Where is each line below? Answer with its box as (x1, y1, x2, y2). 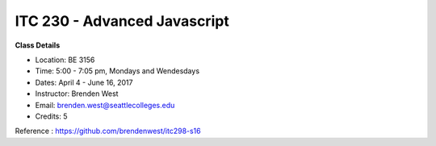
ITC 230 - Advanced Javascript (15, 12, 229, 30)
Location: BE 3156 (35, 55, 95, 65)
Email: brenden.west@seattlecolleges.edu (35, 100, 175, 110)
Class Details (15, 40, 61, 50)
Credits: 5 (35, 111, 68, 121)
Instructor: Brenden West (35, 89, 119, 98)
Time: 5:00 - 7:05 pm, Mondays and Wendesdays (35, 66, 200, 76)
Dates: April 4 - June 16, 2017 (35, 77, 133, 87)
